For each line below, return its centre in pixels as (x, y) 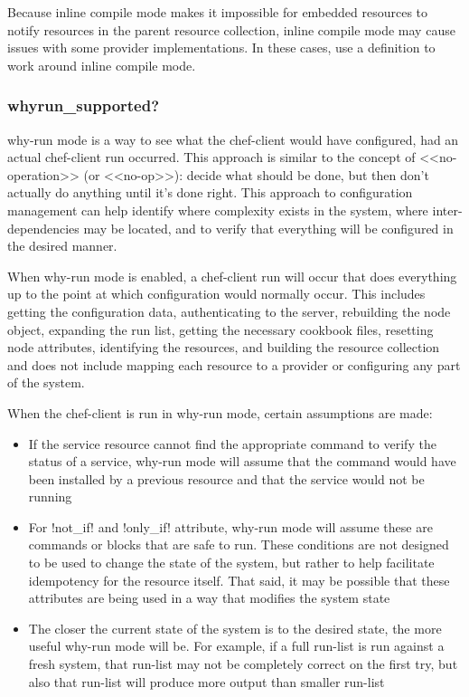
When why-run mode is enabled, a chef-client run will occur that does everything (232, 276)
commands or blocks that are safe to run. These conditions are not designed (239, 544)
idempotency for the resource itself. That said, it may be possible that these (239, 580)
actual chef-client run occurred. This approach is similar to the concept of (211, 157)
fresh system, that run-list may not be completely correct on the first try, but (243, 664)
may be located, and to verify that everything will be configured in (268, 228)
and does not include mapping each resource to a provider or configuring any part (234, 364)
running (50, 496)
